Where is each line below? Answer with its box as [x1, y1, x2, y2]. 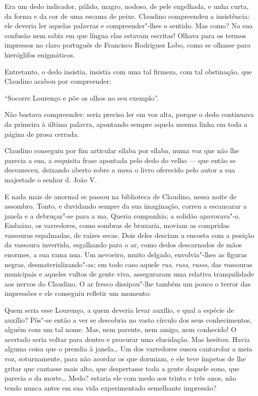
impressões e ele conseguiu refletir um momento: [4, 288, 151, 298]
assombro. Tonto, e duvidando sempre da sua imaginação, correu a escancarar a [4, 201, 247, 211]
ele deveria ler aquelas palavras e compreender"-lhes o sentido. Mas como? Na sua [4, 20, 253, 31]
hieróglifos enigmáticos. [4, 49, 75, 59]
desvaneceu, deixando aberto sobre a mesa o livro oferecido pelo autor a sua [4, 165, 235, 175]
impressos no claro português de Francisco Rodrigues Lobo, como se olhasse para [4, 40, 251, 50]
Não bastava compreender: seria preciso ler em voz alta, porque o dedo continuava [4, 109, 254, 119]
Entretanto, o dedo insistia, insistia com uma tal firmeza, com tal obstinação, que [4, 66, 252, 76]
